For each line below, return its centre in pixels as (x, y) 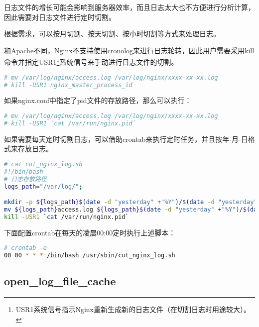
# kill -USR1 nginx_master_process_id (68, 85)
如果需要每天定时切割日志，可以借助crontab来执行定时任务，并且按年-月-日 (126, 139)
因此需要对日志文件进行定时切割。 (60, 17)
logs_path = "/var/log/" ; (43, 186)
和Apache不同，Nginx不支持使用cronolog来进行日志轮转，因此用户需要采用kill (129, 50)
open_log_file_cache (60, 281)
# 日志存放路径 (25, 179)
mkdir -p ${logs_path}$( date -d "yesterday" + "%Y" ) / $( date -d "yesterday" (131, 202)
